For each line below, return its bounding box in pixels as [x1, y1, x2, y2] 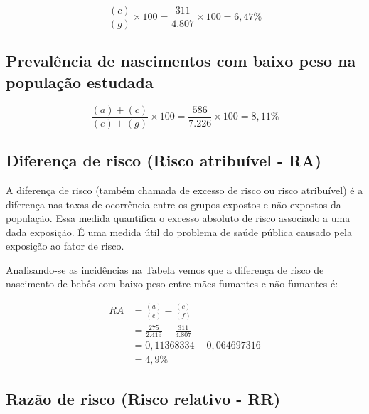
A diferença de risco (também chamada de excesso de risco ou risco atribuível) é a [6, 182, 363, 197]
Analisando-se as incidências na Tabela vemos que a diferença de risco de [6, 262, 324, 277]
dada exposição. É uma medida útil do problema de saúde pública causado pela [6, 224, 352, 239]
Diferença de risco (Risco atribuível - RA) [6, 149, 321, 171]
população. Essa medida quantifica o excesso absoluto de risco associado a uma [6, 211, 351, 225]
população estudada [6, 70, 154, 92]
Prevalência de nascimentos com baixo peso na [6, 50, 356, 72]
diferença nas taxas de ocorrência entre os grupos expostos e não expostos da [6, 196, 341, 211]
